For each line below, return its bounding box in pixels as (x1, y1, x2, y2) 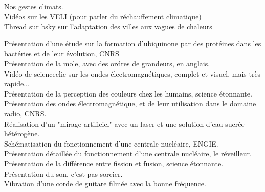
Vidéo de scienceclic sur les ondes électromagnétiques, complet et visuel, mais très (4, 68, 261, 79)
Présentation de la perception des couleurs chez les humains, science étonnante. (4, 88, 252, 99)
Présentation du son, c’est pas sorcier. (4, 168, 123, 179)
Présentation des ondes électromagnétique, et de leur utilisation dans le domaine (4, 98, 256, 109)
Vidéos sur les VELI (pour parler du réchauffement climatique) (4, 11, 202, 21)
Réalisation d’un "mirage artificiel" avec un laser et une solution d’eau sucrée (4, 118, 245, 129)
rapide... (4, 78, 30, 89)
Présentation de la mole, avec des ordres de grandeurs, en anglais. (4, 58, 210, 68)
